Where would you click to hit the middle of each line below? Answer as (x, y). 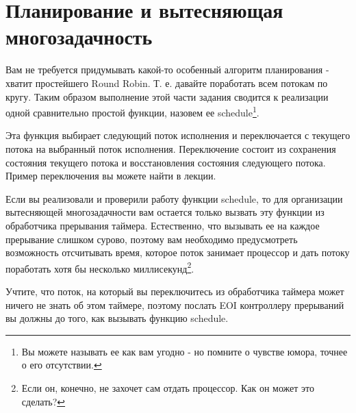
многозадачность (79, 37)
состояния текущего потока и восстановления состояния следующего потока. (166, 162)
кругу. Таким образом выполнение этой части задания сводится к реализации (167, 96)
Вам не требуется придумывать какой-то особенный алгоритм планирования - (167, 70)
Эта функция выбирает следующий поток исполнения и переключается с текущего (178, 135)
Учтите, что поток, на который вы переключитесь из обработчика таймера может (175, 291)
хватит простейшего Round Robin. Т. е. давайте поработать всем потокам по (167, 83)
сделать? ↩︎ (43, 401)
